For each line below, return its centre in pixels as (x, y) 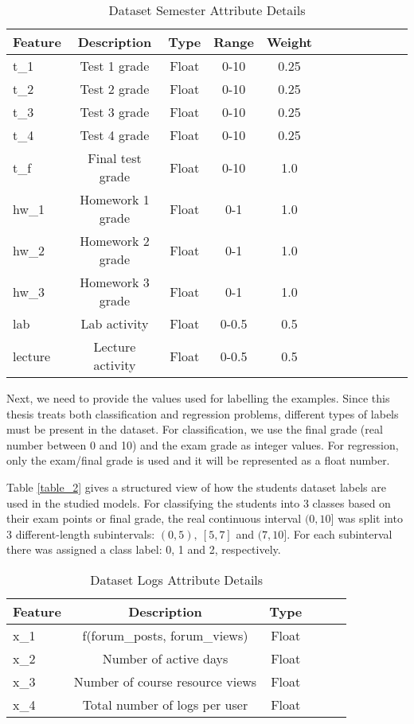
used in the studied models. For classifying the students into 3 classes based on (199, 502)
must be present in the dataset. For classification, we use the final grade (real (195, 429)
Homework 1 (115, 199)
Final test (115, 158)
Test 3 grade (115, 112)
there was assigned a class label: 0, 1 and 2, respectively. (144, 549)
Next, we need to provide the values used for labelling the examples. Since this (198, 398)
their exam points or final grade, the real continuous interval (154, 518)
